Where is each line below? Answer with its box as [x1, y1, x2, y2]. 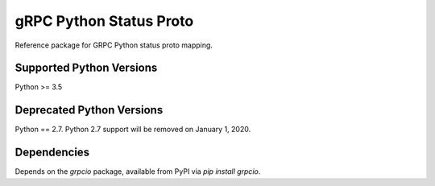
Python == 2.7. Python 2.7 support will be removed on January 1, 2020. [14, 125, 251, 134]
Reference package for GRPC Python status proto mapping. [14, 40, 213, 50]
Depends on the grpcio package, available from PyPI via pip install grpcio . [14, 167, 261, 176]
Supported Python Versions [14, 61, 158, 75]
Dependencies [14, 146, 90, 159]
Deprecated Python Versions [14, 103, 164, 117]
